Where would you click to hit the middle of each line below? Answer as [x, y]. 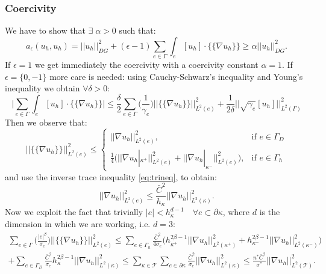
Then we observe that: [46, 122]
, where [236, 212]
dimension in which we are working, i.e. [78, 223]
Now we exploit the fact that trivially [74, 212]
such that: [137, 30]
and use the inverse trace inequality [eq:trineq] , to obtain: [111, 176]
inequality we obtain [42, 88]
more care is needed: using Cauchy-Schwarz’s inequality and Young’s [176, 76]
